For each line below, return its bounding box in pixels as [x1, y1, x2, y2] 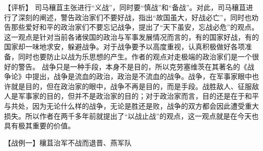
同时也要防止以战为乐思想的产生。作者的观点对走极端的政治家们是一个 [18, 51, 252, 61]
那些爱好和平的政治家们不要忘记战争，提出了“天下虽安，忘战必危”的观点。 [11, 22, 259, 32]
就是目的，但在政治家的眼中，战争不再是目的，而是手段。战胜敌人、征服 [11, 81, 252, 91]
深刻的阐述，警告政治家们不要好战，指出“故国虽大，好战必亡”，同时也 [18, 12, 252, 22]
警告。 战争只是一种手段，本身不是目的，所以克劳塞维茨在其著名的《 [18, 61, 247, 71]
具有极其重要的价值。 [4, 120, 75, 131]
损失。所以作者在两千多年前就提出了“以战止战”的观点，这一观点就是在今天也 [4, 110, 259, 121]
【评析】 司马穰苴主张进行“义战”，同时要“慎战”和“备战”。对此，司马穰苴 [4, 2, 246, 12]
